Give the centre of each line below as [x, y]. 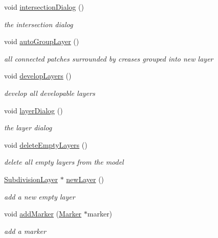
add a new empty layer [40, 196]
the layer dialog [28, 127]
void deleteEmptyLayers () [46, 144]
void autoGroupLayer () [42, 41]
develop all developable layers [50, 93]
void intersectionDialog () [44, 7]
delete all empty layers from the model [64, 162]
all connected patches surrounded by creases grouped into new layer [109, 58]
